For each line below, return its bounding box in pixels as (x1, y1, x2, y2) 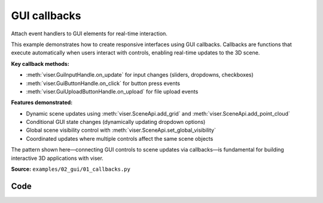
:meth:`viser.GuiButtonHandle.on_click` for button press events (26, 80, 181, 87)
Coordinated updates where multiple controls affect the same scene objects (26, 135, 214, 142)
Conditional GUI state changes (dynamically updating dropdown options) (26, 119, 206, 126)
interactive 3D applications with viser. (11, 154, 104, 162)
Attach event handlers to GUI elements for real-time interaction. (11, 30, 167, 37)
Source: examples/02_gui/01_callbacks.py (11, 165, 131, 173)
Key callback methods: (11, 60, 70, 67)
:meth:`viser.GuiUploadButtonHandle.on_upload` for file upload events (26, 87, 199, 95)
